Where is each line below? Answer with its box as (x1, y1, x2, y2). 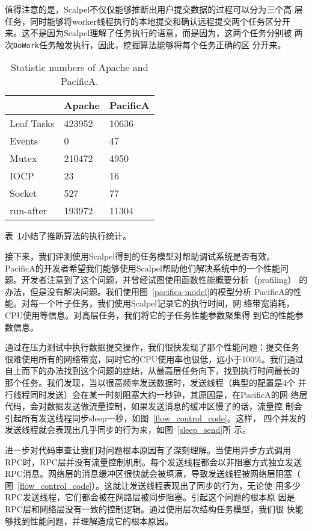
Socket (10, 186, 37, 200)
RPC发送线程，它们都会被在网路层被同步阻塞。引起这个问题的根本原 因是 (5, 491, 295, 503)
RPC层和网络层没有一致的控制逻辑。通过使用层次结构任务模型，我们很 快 (5, 502, 295, 515)
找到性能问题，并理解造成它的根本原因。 (13, 514, 173, 527)
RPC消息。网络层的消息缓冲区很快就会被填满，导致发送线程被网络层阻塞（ (5, 467, 301, 480)
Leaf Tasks (10, 116, 55, 131)
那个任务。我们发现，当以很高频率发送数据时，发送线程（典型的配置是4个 (5, 376, 295, 388)
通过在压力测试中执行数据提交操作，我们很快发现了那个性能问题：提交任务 (5, 341, 299, 353)
